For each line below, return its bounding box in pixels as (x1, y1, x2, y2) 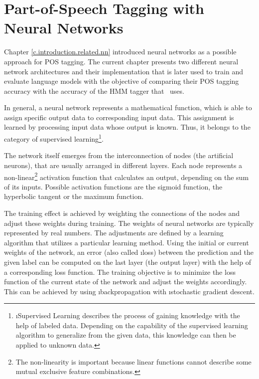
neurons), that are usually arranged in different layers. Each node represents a (4, 160, 243, 170)
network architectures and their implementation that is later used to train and (4, 66, 243, 76)
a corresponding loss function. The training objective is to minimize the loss (4, 266, 236, 277)
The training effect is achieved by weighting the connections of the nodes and (4, 207, 240, 218)
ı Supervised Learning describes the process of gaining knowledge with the (15, 310, 240, 321)
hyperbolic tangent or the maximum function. (4, 191, 144, 201)
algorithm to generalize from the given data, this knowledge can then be (15, 330, 236, 340)
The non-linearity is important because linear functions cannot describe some (15, 356, 252, 367)
